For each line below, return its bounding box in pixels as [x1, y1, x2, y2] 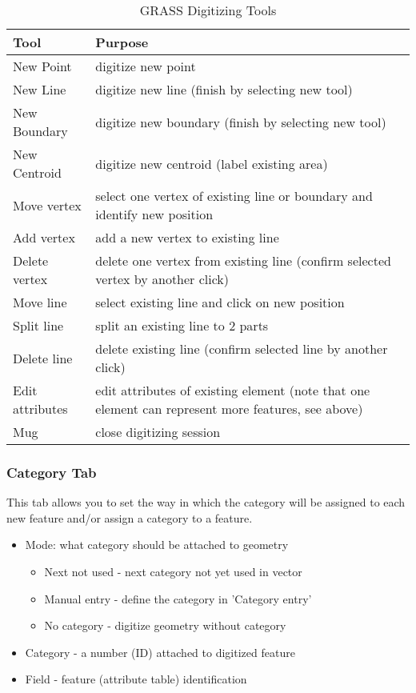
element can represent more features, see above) [95, 399, 363, 418]
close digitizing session [95, 423, 221, 441]
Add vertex [13, 228, 75, 246]
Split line [13, 316, 64, 334]
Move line [13, 293, 67, 311]
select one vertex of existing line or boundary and [95, 186, 373, 205]
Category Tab [6, 462, 97, 482]
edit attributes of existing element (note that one [95, 381, 370, 399]
